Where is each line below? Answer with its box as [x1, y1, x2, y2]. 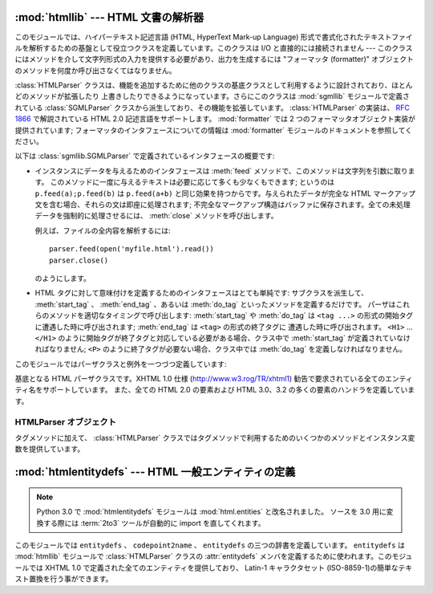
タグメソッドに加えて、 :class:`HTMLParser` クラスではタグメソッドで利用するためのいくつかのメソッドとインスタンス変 [14, 433, 415, 442]
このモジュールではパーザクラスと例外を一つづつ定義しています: [14, 359, 228, 368]
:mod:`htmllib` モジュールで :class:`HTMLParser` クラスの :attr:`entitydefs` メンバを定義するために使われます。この [14, 551, 392, 561]
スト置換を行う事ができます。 [14, 574, 113, 584]
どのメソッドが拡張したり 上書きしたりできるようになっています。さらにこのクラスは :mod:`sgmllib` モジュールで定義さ [14, 92, 411, 101]
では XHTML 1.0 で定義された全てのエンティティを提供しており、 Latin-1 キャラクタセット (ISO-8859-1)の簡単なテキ [28, 563, 413, 572]
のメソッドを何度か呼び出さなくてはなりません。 [14, 65, 176, 75]
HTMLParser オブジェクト [14, 416, 116, 427]
